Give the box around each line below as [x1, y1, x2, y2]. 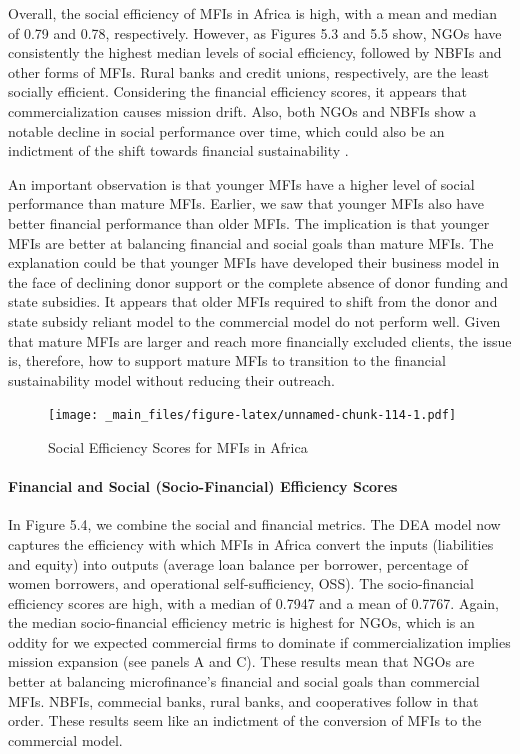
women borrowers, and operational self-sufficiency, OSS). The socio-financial [8, 573, 474, 594]
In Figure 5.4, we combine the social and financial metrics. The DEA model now [8, 514, 501, 535]
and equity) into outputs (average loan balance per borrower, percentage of [8, 553, 468, 574]
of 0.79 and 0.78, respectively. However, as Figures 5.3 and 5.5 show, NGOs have [8, 22, 502, 43]
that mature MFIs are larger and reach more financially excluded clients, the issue [8, 330, 512, 351]
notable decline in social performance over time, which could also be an [8, 120, 445, 141]
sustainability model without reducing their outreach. [8, 369, 335, 390]
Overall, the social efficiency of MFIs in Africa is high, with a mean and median [8, 3, 497, 23]
